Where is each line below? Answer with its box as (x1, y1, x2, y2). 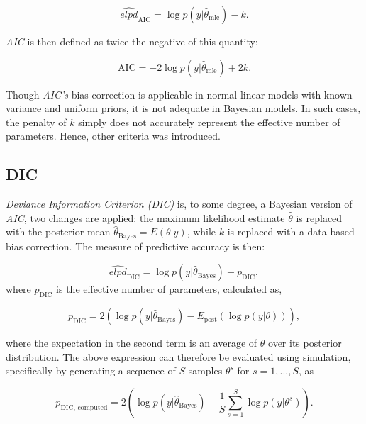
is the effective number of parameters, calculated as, (56, 281, 282, 296)
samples (188, 363, 223, 378)
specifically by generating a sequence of (6, 363, 176, 378)
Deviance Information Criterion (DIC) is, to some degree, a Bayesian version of (6, 196, 353, 211)
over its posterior (268, 335, 342, 350)
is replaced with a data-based (227, 224, 355, 239)
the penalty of (6, 114, 67, 129)
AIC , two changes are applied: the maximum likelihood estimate (6, 210, 285, 225)
